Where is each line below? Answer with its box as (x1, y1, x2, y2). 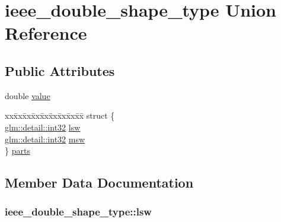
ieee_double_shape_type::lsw (5, 204, 152, 219)
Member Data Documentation (5, 173, 194, 192)
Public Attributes (5, 61, 115, 80)
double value (5, 89, 50, 102)
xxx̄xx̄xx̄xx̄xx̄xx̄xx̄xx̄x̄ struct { (5, 109, 115, 122)
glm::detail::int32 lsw (5, 120, 81, 133)
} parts (5, 144, 30, 157)
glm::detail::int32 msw (5, 132, 85, 145)
